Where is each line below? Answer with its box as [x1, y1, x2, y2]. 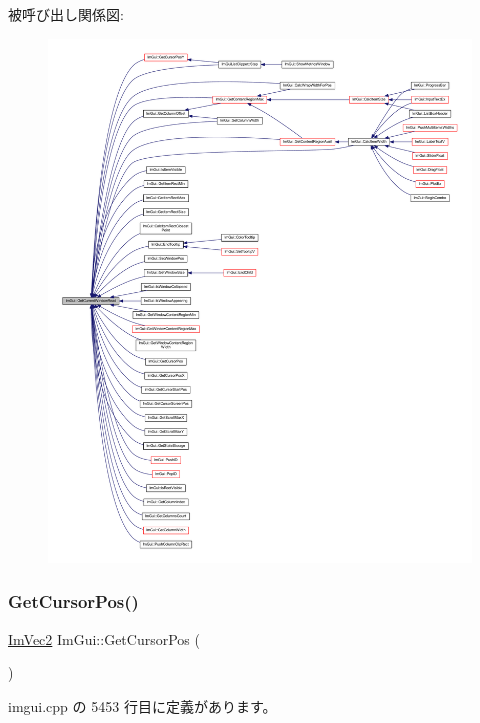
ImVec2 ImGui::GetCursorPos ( [8, 628, 200, 649]
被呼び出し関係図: [8, 4, 124, 24]
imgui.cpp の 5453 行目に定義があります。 [8, 695, 277, 716]
